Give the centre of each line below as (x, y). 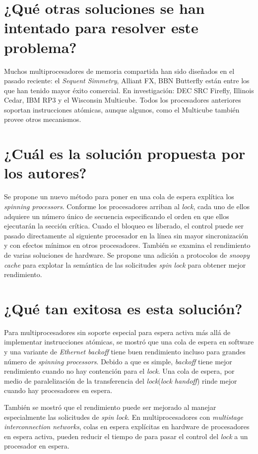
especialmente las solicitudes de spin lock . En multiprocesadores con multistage (124, 417)
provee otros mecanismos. (43, 119)
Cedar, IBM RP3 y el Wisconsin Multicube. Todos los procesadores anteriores (123, 100)
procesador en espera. (37, 446)
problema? (40, 47)
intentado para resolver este (101, 28)
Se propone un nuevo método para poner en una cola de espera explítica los (119, 197)
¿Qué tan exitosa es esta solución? (123, 308)
